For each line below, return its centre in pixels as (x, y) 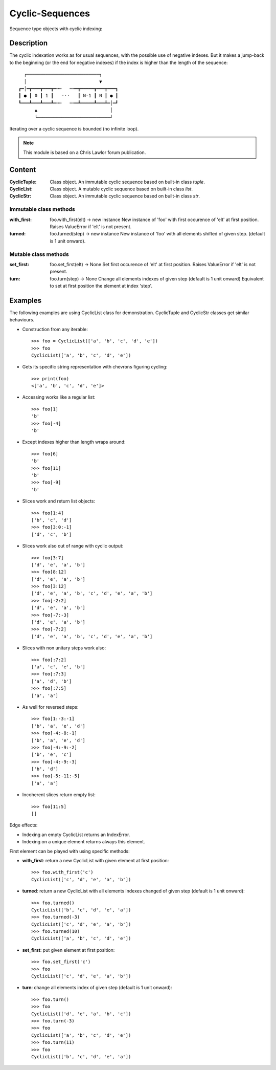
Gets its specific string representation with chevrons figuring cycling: (95, 367)
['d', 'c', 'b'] (52, 534)
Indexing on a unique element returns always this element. (84, 842)
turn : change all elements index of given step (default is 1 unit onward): (97, 988)
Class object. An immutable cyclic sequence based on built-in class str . (125, 196)
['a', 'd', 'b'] (52, 681)
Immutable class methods (42, 209)
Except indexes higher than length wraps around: (74, 442)
